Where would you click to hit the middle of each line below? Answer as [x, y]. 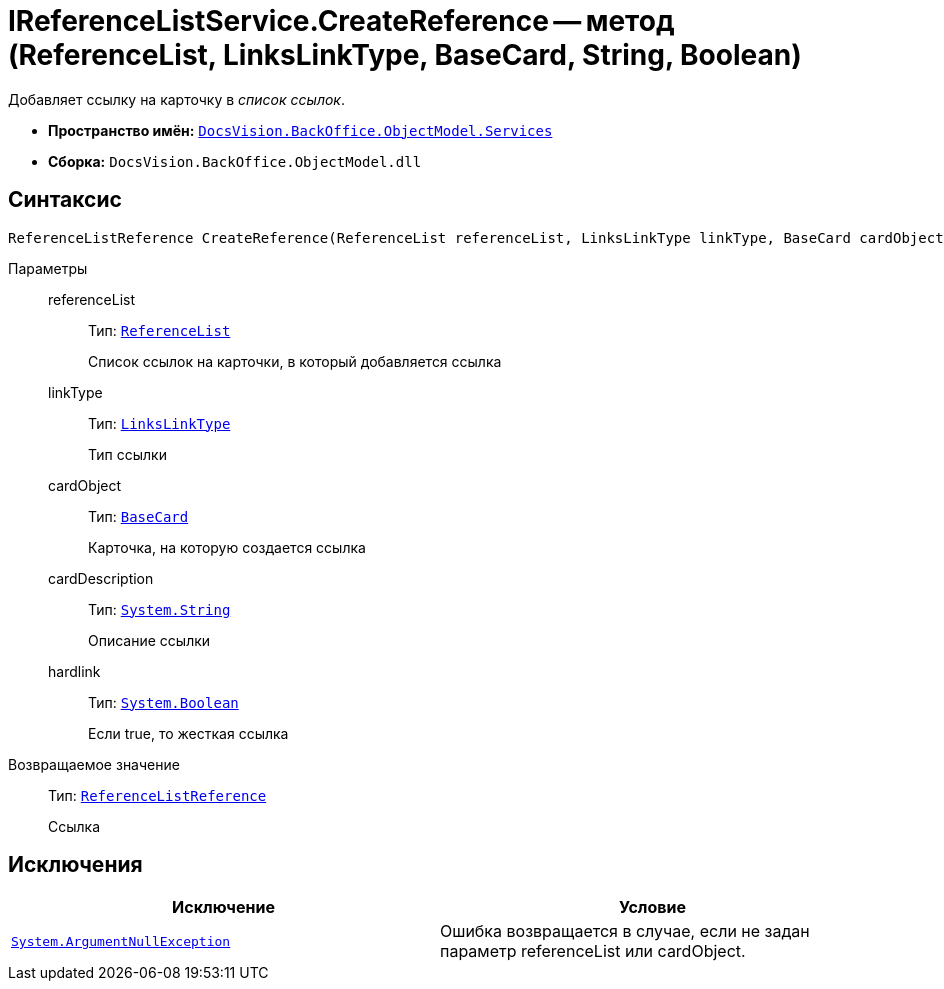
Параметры [48, 268]
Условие [652, 907]
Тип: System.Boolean [163, 702]
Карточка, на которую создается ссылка [227, 547]
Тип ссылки [127, 454]
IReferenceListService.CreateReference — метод [341, 21]
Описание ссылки [149, 640]
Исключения [75, 865]
